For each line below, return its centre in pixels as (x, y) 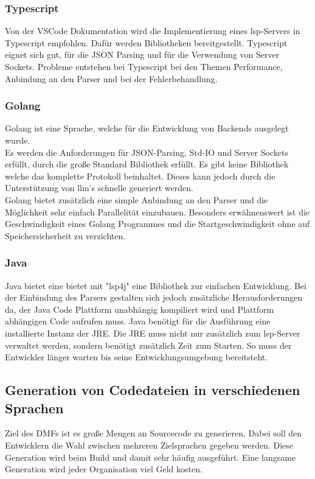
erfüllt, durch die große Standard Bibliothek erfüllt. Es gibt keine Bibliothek (147, 164)
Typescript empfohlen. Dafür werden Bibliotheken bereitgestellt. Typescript (146, 42)
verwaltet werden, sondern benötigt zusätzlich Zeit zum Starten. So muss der (148, 345)
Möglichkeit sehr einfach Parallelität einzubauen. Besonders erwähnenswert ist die (157, 212)
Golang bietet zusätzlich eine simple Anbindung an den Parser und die (137, 199)
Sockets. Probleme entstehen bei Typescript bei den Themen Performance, (144, 66)
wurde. (18, 140)
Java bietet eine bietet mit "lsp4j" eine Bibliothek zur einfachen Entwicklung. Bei (156, 285)
